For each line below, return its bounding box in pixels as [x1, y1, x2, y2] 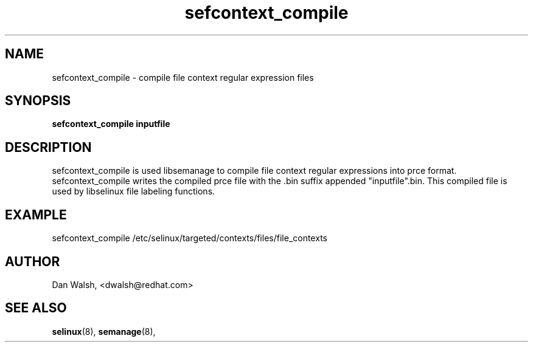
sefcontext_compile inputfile [52, 119, 170, 129]
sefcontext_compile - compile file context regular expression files [52, 72, 314, 83]
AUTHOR [5, 253, 60, 269]
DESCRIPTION [5, 139, 92, 155]
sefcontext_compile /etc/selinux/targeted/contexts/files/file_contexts [52, 233, 327, 244]
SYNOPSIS [5, 93, 71, 109]
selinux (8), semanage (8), [52, 326, 156, 337]
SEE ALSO [5, 300, 67, 316]
